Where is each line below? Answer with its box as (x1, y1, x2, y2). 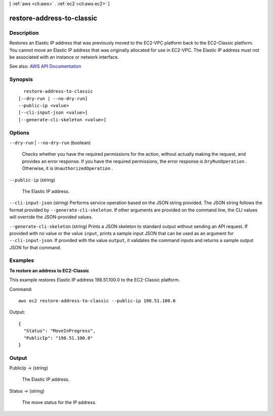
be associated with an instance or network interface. (9, 54, 119, 60)
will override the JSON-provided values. (9, 214, 93, 220)
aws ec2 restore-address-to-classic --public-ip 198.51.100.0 (18, 298, 176, 303)
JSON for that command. (9, 244, 62, 250)
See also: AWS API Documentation (9, 63, 81, 69)
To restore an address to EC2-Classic (9, 267, 89, 273)
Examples (9, 257, 34, 264)
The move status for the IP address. (22, 399, 97, 405)
